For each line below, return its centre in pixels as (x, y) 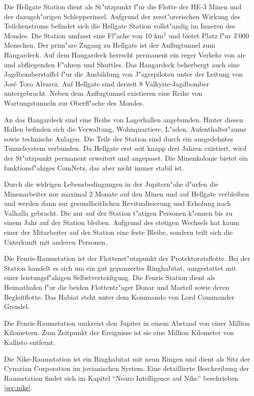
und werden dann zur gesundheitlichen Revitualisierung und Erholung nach (118, 203)
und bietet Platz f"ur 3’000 (209, 35)
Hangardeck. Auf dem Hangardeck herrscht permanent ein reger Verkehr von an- (125, 54)
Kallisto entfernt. (29, 342)
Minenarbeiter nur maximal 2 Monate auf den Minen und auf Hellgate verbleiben (127, 193)
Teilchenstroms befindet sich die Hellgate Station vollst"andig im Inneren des (120, 26)
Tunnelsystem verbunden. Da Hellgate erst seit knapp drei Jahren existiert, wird (125, 148)
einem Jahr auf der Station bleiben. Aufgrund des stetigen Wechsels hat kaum (122, 222)
